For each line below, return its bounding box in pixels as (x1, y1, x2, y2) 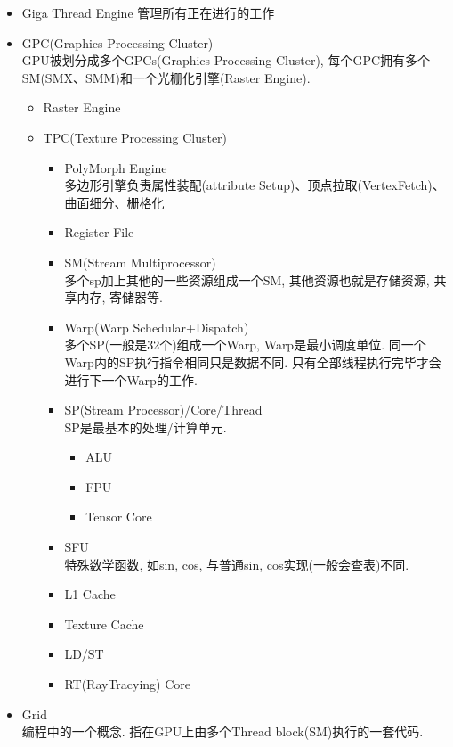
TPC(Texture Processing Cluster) (43, 127, 228, 146)
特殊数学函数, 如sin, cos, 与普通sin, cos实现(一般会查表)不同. (64, 554, 409, 573)
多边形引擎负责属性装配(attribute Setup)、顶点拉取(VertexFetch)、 (64, 176, 445, 194)
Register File (64, 223, 134, 242)
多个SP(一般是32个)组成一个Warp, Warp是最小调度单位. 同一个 (64, 335, 426, 354)
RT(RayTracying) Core (64, 675, 191, 694)
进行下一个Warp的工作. (64, 370, 198, 389)
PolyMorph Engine (64, 158, 167, 176)
